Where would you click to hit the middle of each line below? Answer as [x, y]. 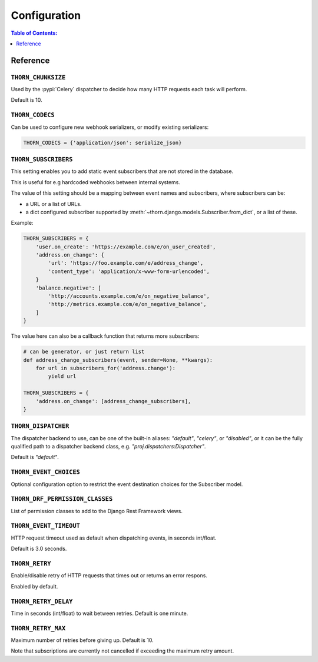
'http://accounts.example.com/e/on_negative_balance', [129, 296]
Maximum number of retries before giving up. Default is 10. [82, 640]
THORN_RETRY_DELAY [42, 601]
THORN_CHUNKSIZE [38, 77]
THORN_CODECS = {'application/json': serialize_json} [102, 142]
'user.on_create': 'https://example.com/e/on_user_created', [126, 247]
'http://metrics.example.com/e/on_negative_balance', [127, 304]
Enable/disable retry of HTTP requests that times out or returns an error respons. [109, 575]
